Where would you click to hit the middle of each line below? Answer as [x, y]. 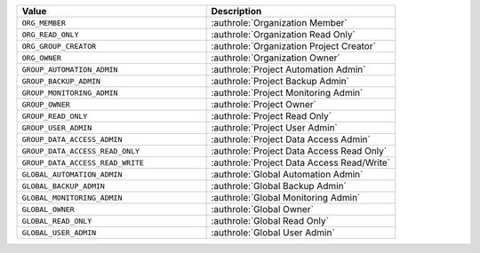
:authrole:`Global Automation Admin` [287, 174]
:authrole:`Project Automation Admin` [288, 69]
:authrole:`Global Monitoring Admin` [286, 198]
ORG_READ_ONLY [50, 34]
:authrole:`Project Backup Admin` [280, 81]
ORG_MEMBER [44, 23]
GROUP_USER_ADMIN [57, 127]
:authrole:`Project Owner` [264, 104]
